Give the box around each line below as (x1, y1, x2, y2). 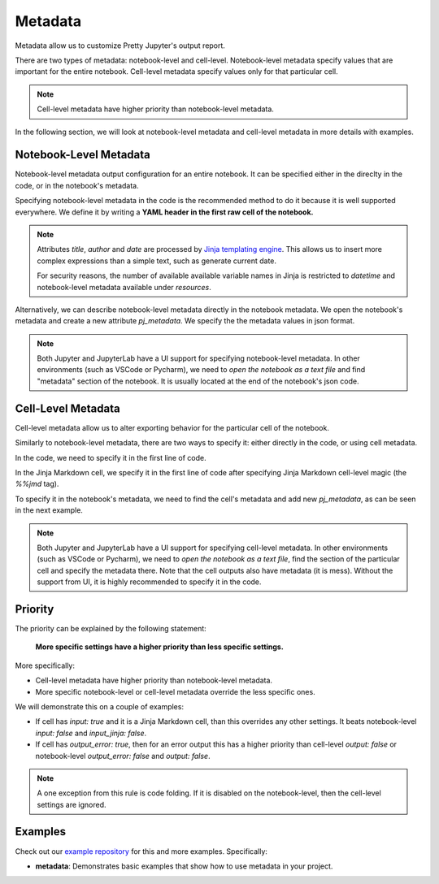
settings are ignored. (37, 799, 106, 809)
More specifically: (15, 661, 76, 670)
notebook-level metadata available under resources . (37, 282, 211, 292)
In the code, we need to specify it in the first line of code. (15, 453, 206, 462)
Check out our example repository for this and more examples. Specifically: (15, 846, 268, 856)
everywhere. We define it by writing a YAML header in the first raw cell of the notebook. (15, 207, 314, 217)
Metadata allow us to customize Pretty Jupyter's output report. (15, 41, 225, 50)
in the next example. (15, 505, 83, 515)
